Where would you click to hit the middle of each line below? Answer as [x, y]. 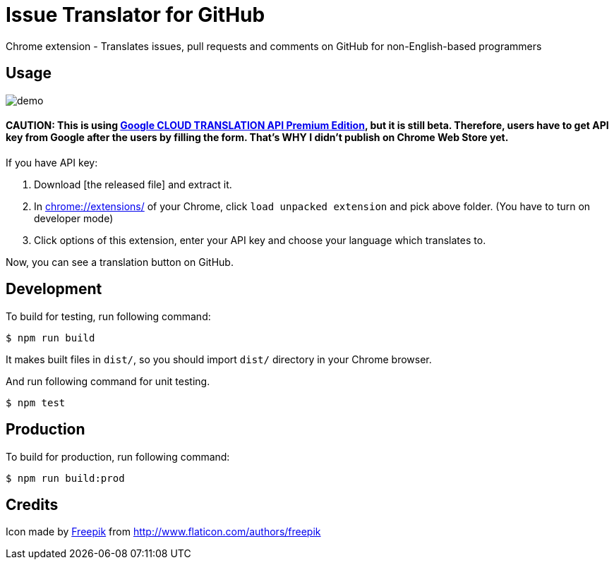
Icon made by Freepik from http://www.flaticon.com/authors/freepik [163, 532]
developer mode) [74, 218]
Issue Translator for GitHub [136, 15]
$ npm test [36, 402]
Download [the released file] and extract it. [133, 184]
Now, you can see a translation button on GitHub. [120, 262]
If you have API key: [52, 162]
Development [54, 289]
